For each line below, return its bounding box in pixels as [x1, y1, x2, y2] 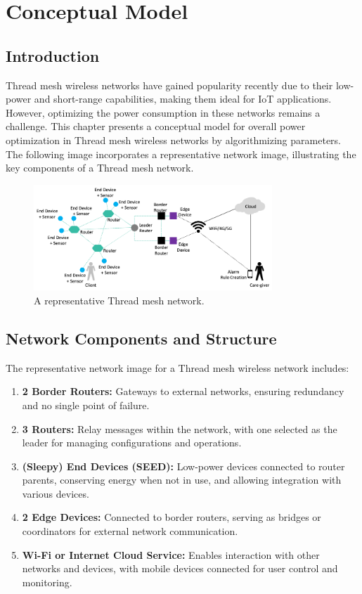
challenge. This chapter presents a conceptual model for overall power [6, 119, 306, 134]
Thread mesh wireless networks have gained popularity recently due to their [6, 77, 333, 92]
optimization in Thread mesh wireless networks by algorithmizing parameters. [6, 132, 341, 147]
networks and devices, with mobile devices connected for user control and [22, 561, 338, 576]
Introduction [6, 44, 100, 66]
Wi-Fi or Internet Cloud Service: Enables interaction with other [22, 547, 320, 562]
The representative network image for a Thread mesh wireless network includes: [6, 360, 349, 375]
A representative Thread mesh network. [34, 292, 205, 307]
